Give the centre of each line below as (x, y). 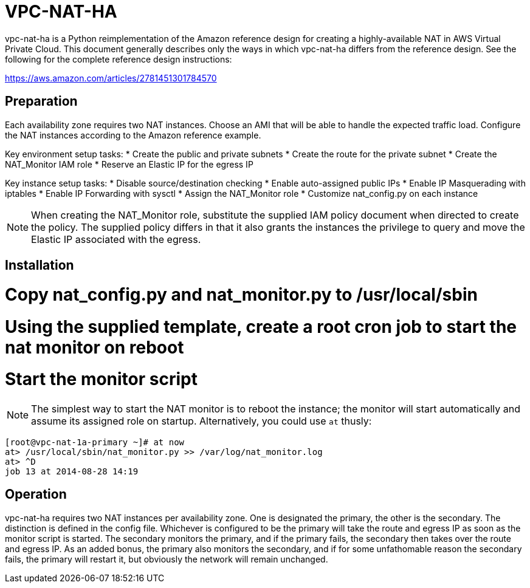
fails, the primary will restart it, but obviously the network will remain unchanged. (167, 559)
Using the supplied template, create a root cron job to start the (261, 326)
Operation (36, 494)
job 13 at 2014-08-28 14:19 (72, 472)
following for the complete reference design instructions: (119, 59)
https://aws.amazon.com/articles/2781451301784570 (111, 78)
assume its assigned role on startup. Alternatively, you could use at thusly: (201, 421)
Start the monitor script (101, 379)
